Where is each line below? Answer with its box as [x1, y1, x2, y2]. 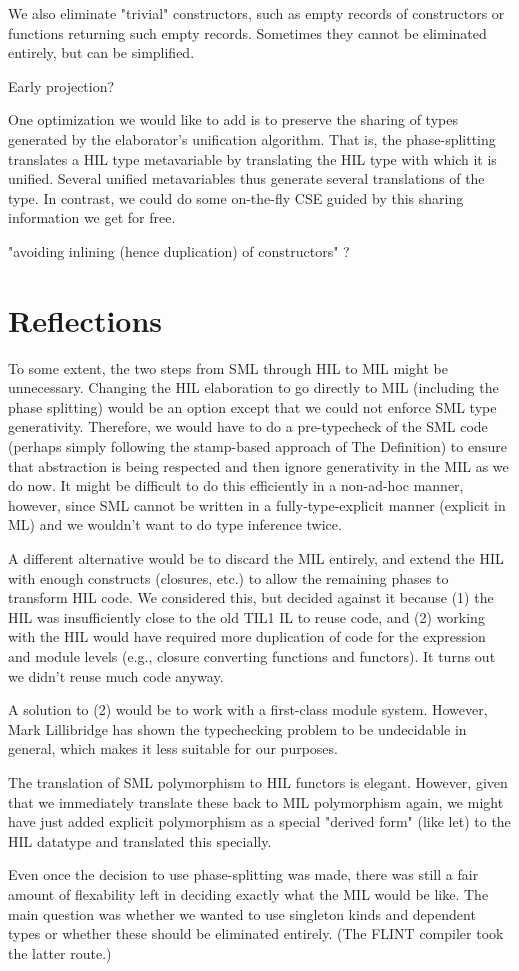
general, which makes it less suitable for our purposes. [8, 738, 338, 759]
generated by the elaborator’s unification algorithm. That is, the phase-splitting [8, 128, 496, 149]
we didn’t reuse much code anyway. [8, 665, 224, 686]
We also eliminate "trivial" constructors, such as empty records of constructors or [8, 3, 505, 23]
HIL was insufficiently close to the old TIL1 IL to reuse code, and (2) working [8, 606, 485, 627]
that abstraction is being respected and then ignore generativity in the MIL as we [8, 455, 509, 476]
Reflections [8, 299, 163, 340]
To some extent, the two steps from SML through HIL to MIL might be [8, 357, 448, 378]
